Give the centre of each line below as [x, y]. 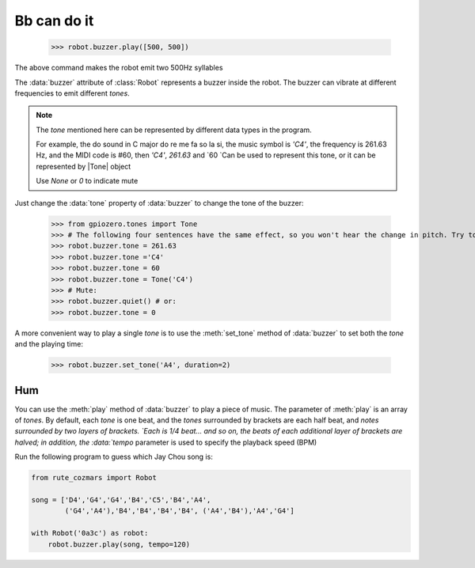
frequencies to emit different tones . [72, 93]
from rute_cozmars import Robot [94, 478]
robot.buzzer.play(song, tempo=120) [119, 544]
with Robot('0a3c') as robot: [90, 533]
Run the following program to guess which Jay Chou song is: [114, 457]
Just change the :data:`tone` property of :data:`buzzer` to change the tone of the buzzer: [159, 203]
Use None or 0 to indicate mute [87, 181]
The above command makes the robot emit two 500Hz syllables [119, 68]
